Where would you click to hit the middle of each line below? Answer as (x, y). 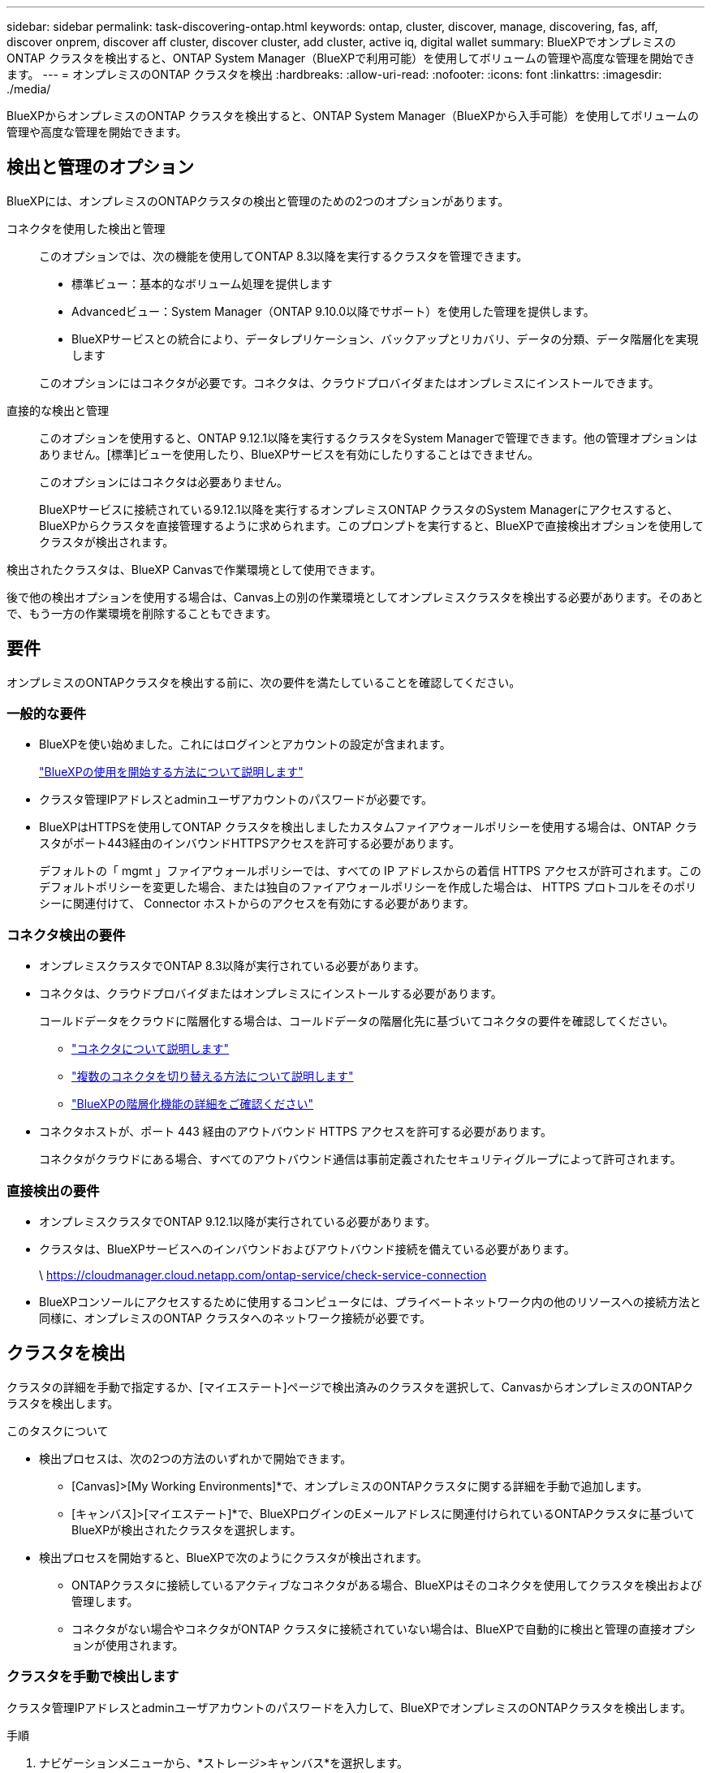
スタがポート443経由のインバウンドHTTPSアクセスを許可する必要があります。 (250, 843)
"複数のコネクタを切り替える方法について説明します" (213, 1076)
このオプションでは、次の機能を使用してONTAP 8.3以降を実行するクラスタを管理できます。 (284, 256)
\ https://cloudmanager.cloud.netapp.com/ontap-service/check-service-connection (263, 1275)
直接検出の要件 (53, 1191)
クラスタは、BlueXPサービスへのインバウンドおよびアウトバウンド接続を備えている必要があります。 (307, 1249)
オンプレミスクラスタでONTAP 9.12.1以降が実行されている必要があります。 (238, 1221)
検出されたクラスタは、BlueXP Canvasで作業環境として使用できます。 (194, 569)
